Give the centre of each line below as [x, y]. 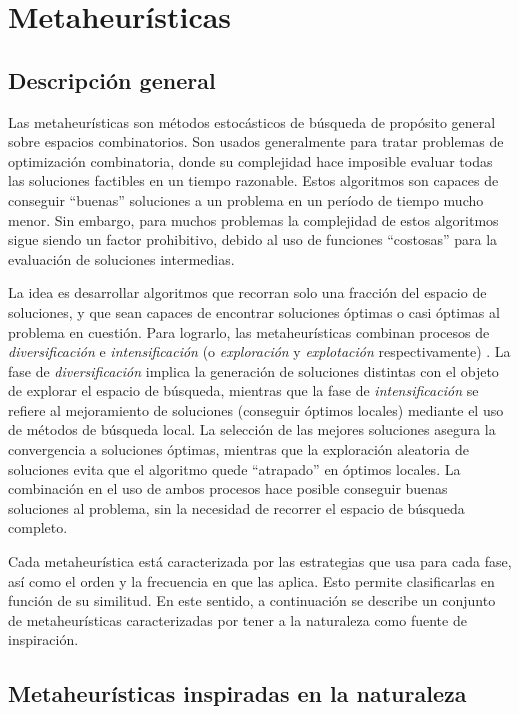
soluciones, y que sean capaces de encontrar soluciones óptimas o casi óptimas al [254, 311]
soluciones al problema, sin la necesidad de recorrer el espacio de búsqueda [236, 507]
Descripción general [112, 79]
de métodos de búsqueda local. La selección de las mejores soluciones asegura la [252, 429]
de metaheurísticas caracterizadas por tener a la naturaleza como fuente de [237, 619]
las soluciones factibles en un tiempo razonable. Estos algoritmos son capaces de [253, 180]
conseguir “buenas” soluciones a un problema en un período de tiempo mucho [246, 199]
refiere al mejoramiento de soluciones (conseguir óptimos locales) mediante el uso [256, 409]
